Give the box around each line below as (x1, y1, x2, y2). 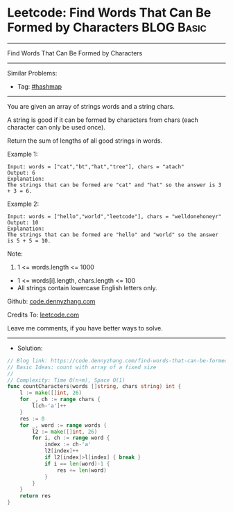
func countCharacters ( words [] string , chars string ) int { (7, 383, 182, 390)
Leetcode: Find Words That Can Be (7, 5, 212, 21)
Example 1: (7, 150, 38, 158)
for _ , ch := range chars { (19, 396, 101, 403)
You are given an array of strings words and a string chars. (7, 102, 175, 110)
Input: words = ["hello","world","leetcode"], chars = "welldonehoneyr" (7, 213, 222, 220)
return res (19, 493, 51, 500)
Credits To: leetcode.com (7, 310, 80, 319)
